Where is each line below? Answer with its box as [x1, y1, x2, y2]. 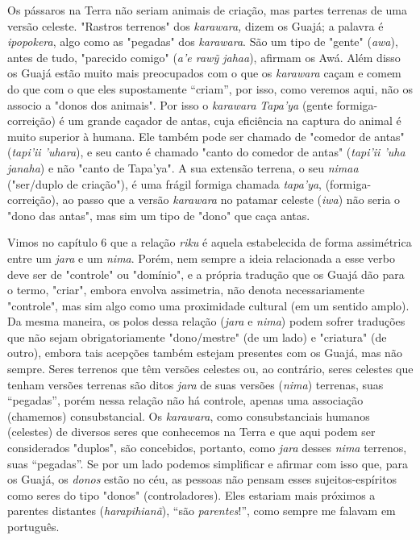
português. [7, 518, 60, 534]
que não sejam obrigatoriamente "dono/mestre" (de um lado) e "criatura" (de [7, 328, 387, 345]
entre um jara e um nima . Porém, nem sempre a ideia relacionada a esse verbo [7, 249, 395, 266]
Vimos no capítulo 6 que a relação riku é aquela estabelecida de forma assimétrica [7, 234, 412, 251]
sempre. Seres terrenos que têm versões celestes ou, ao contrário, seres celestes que [7, 360, 414, 377]
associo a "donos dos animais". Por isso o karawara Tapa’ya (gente [7, 96, 333, 113]
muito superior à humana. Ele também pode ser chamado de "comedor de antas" [7, 127, 405, 144]
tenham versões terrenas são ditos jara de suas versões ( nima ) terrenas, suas [7, 376, 384, 393]
